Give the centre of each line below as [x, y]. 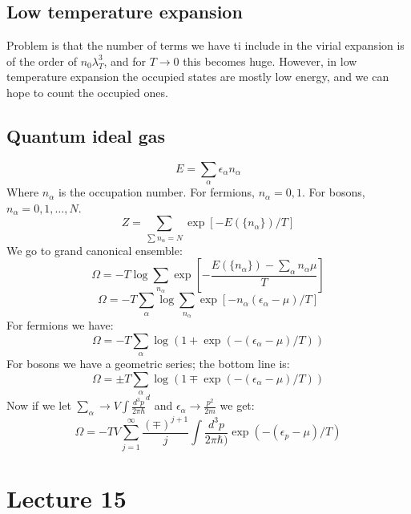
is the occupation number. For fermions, [156, 192]
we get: [237, 405]
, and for [125, 61]
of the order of [42, 61]
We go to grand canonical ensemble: [95, 250]
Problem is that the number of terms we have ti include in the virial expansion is [205, 45]
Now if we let [39, 405]
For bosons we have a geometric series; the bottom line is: [148, 364]
